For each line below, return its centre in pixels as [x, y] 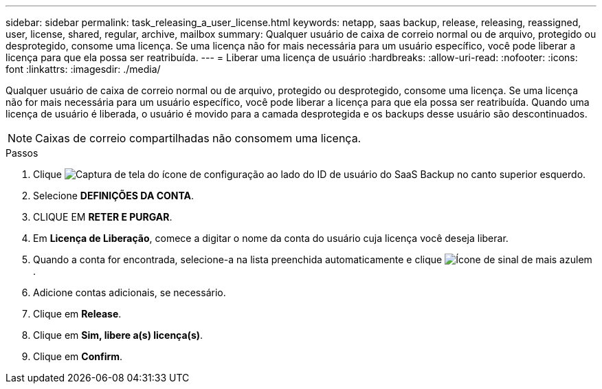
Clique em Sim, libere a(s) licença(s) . [118, 335]
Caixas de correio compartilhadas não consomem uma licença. [198, 138]
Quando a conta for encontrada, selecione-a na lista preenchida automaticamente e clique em [313, 259]
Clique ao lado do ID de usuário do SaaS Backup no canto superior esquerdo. [310, 174]
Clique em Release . [77, 314]
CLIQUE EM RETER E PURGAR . [103, 217]
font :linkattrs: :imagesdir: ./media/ [83, 69]
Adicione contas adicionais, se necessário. [130, 292]
